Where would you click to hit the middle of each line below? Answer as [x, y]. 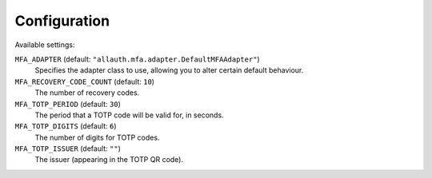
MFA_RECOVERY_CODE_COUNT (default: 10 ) [85, 81]
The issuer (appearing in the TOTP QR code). [109, 160]
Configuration [62, 21]
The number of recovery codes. [87, 93]
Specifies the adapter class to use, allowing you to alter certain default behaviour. [169, 70]
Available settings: [45, 45]
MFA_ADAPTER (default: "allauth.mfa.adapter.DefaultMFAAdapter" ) [137, 59]
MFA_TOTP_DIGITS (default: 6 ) [66, 126]
